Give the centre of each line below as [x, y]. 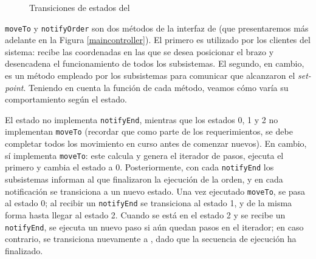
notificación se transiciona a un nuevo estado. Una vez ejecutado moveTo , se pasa [155, 191]
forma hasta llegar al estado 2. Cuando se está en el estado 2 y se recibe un [145, 214]
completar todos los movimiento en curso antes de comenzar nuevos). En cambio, [156, 143]
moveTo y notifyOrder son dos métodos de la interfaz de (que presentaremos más [157, 28]
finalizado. [24, 250]
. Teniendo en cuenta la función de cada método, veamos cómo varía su [156, 87]
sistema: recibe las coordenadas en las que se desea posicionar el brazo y [139, 51]
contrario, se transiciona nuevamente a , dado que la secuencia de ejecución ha [151, 239]
